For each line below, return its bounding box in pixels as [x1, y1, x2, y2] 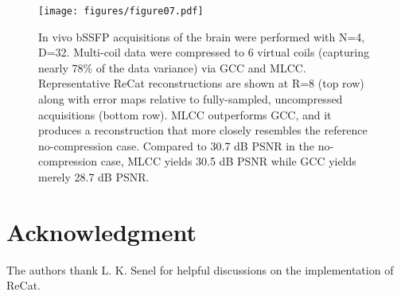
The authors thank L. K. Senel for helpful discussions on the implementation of [6, 261, 394, 278]
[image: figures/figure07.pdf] [38, 6, 204, 17]
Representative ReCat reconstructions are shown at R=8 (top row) [38, 75, 364, 92]
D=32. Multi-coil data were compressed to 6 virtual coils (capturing [38, 44, 369, 60]
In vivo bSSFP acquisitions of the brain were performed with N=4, [38, 28, 365, 45]
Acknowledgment [6, 215, 197, 247]
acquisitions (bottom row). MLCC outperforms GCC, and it [38, 106, 332, 123]
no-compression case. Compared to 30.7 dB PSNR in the [38, 137, 314, 154]
